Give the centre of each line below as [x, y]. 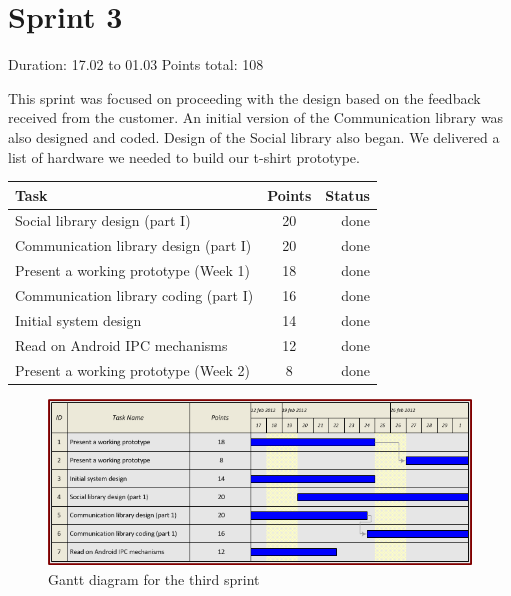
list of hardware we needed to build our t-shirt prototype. [184, 156]
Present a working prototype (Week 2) [132, 369]
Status [347, 194]
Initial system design [78, 319]
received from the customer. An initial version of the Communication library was [256, 117]
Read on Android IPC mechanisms [121, 344]
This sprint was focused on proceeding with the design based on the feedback [244, 97]
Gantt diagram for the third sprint [154, 579]
